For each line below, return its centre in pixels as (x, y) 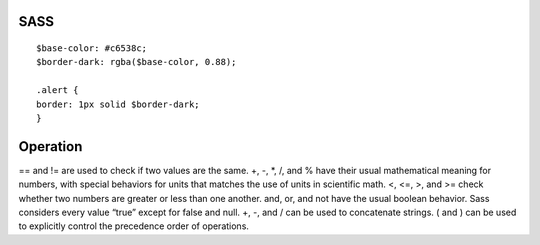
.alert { (57, 90)
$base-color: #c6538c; (92, 48)
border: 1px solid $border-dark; (118, 104)
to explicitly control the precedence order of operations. (134, 226)
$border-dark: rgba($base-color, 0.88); (136, 62)
